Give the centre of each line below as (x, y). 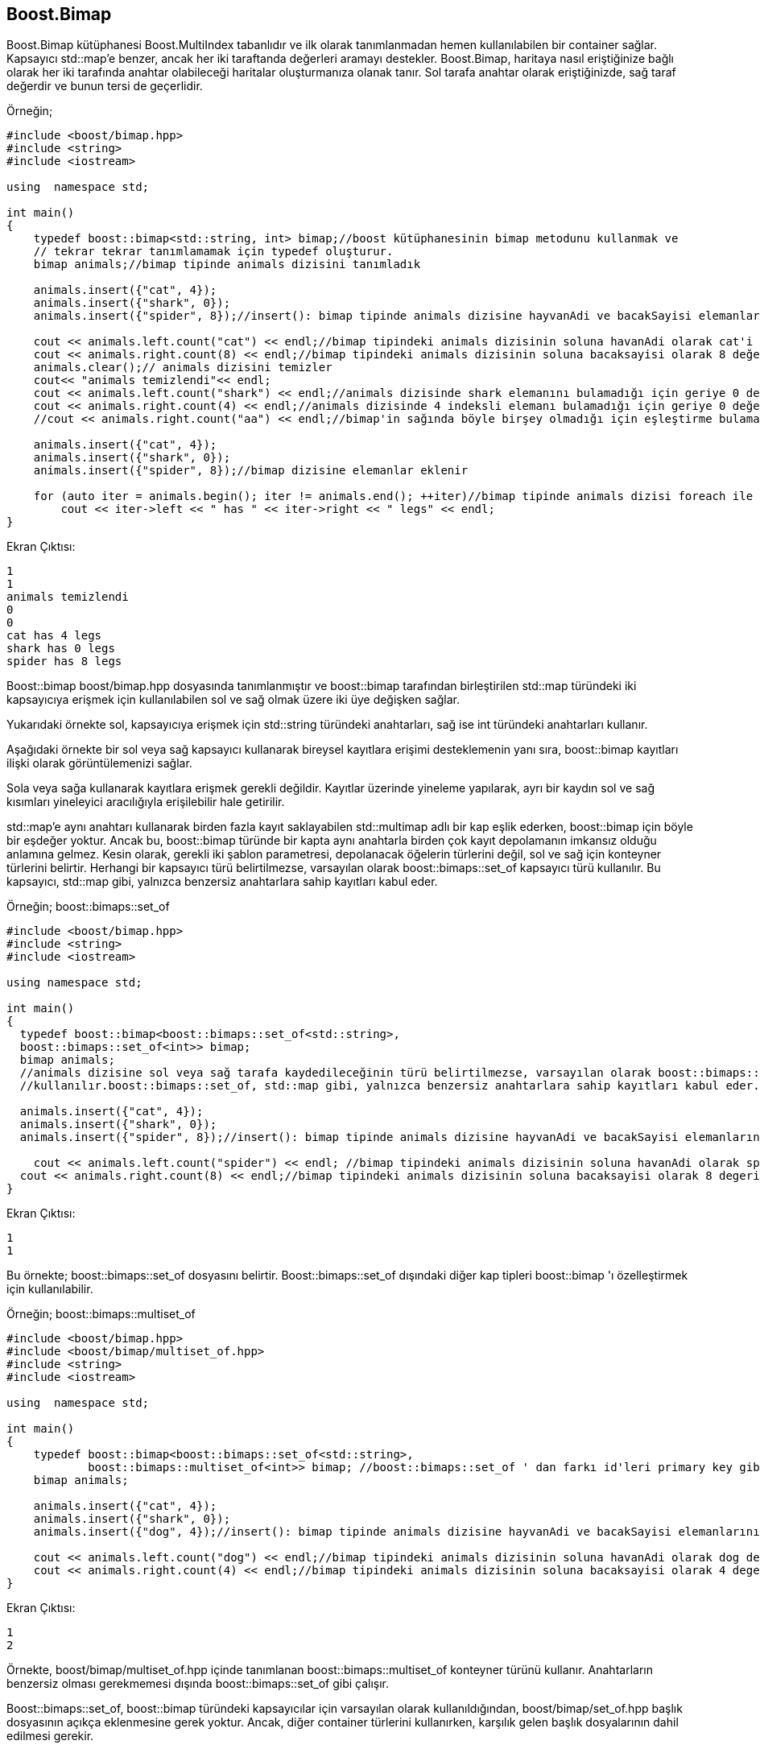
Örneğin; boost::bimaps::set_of (88, 907)
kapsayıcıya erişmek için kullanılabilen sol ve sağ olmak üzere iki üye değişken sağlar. (233, 700)
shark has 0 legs (61, 649)
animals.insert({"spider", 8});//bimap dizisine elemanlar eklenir (251, 471)
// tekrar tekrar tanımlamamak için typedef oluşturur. (213, 252)
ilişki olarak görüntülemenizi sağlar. (99, 763)
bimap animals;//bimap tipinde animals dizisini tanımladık (227, 265)
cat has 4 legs (54, 636)
